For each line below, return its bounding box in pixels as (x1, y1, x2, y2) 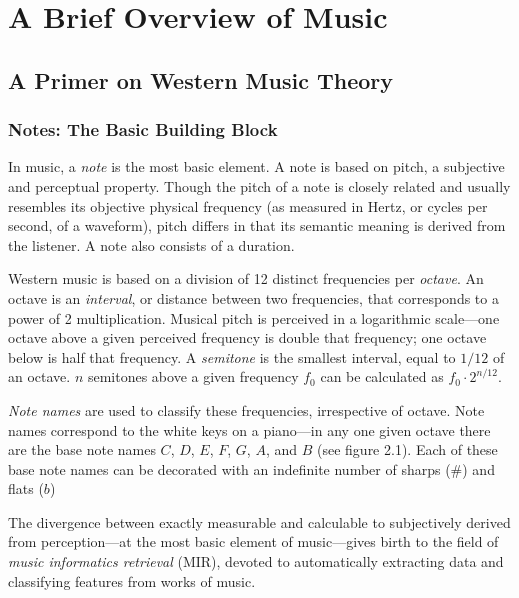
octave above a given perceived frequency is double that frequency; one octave (8, 327, 487, 348)
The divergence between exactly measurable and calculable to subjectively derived (8, 511, 511, 532)
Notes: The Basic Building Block (8, 117, 278, 142)
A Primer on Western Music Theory (8, 64, 394, 95)
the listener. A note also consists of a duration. (8, 234, 295, 255)
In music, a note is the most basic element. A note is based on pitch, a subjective (8, 156, 505, 177)
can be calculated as (320, 366, 444, 387)
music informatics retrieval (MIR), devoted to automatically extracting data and (8, 551, 504, 572)
